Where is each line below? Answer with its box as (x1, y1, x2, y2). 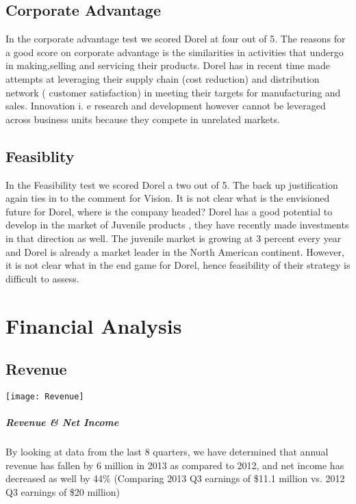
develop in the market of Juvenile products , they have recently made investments (5, 217, 349, 232)
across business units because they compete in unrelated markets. (5, 111, 280, 126)
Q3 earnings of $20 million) (5, 484, 120, 499)
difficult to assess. (5, 271, 79, 285)
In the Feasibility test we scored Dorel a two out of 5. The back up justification (5, 177, 338, 191)
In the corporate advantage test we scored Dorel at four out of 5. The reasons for (5, 31, 346, 46)
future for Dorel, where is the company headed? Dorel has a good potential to (5, 204, 333, 218)
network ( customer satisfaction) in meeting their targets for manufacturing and (5, 85, 341, 99)
